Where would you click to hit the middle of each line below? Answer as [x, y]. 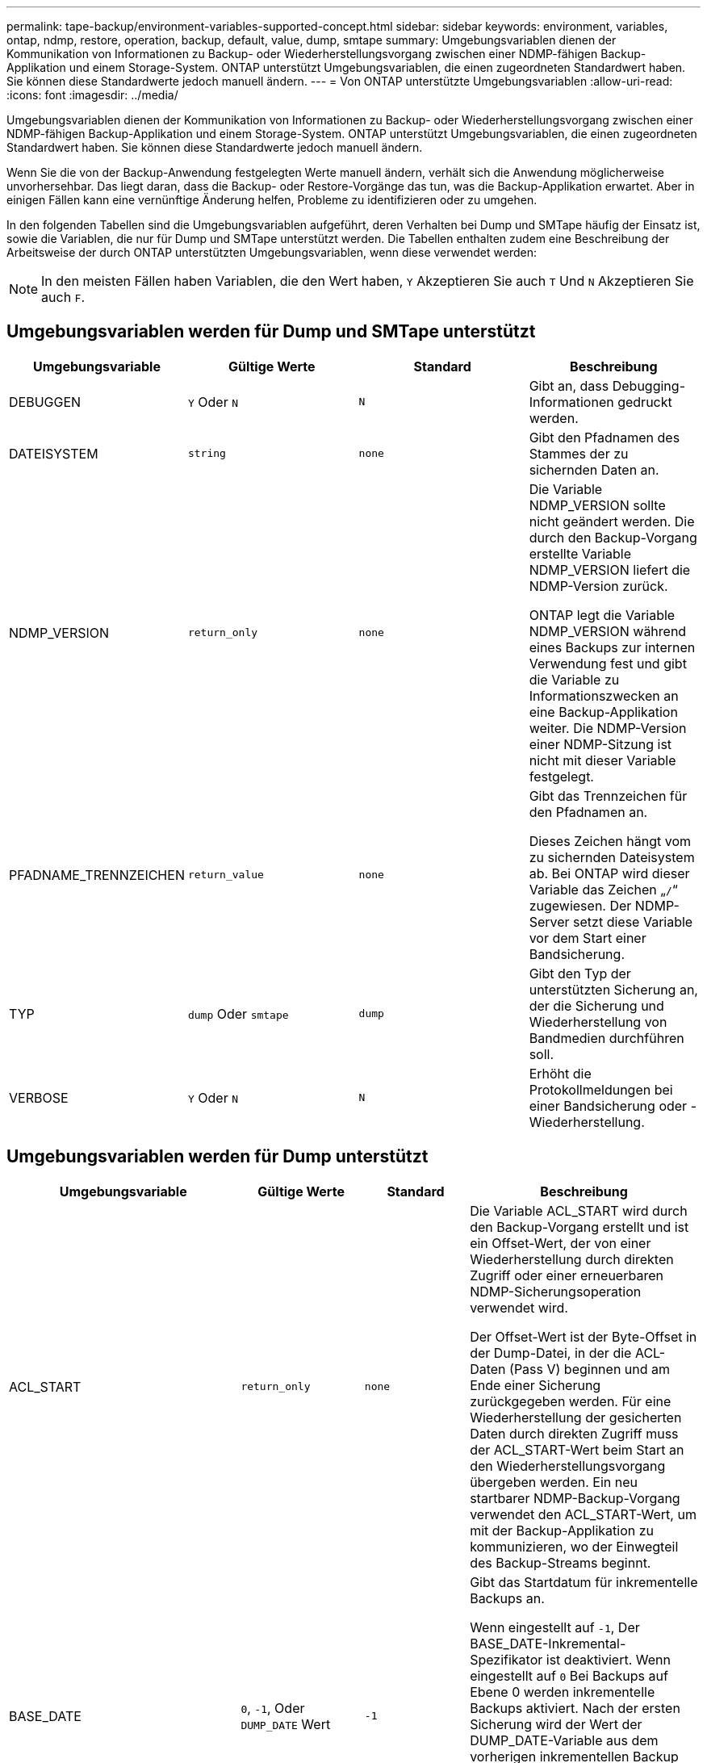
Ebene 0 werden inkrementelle [563, 1692]
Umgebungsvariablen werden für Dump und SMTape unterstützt [271, 332]
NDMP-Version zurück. [598, 586]
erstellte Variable [580, 553]
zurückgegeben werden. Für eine [571, 1401]
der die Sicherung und [596, 1005]
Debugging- [648, 385]
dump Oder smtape [238, 1013]
